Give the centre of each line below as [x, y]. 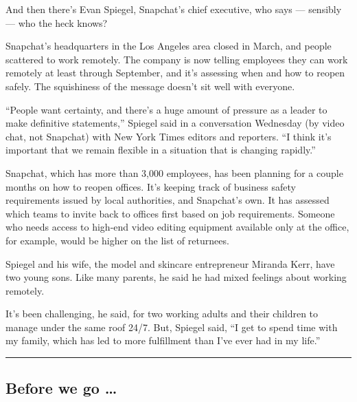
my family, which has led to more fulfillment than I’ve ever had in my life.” [163, 340]
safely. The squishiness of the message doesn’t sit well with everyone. [150, 86]
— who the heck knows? [57, 22]
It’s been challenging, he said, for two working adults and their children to [162, 314]
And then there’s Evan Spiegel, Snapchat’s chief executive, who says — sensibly [174, 9]
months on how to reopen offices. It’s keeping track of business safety [151, 186]
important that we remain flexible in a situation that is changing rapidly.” [161, 150]
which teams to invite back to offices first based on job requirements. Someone [170, 213]
